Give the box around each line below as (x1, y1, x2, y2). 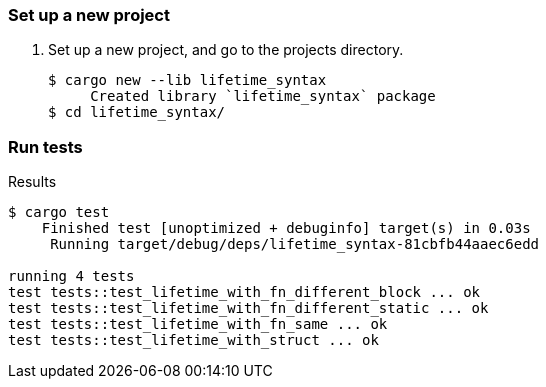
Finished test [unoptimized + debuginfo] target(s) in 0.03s (41, 220, 531, 237)
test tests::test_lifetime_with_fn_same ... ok (8, 316, 388, 333)
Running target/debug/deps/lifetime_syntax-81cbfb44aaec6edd (50, 236, 540, 253)
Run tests (8, 136, 83, 157)
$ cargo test (8, 204, 110, 221)
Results (8, 173, 57, 191)
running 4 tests (8, 268, 135, 285)
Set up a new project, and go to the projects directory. (48, 41, 404, 59)
